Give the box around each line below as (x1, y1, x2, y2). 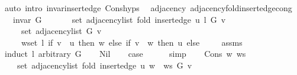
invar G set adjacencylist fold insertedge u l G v (12, 13, 226, 25)
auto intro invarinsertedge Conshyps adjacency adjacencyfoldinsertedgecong (4, 2, 292, 13)
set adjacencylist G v (21, 25, 102, 37)
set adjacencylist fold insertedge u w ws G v (17, 59, 192, 71)
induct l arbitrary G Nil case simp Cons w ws (4, 47, 246, 60)
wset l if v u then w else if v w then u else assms (21, 36, 243, 48)
